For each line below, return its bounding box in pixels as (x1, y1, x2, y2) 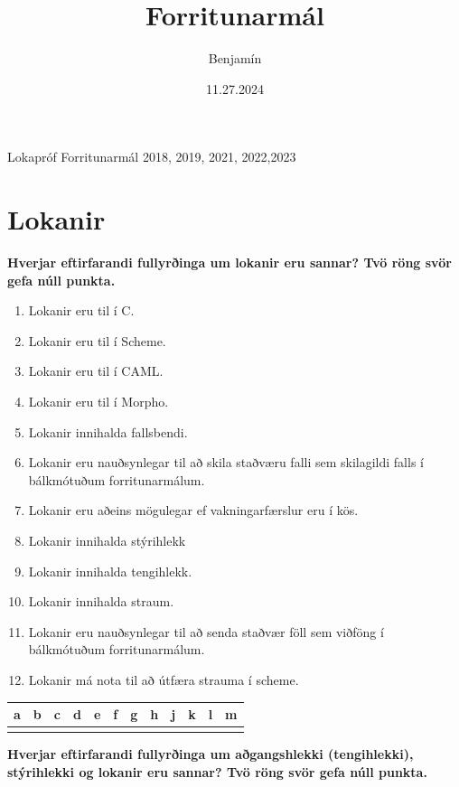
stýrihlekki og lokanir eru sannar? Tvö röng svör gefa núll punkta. (7, 762, 427, 781)
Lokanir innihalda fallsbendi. (28, 422, 188, 441)
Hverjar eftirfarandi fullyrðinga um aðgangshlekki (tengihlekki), (7, 745, 414, 764)
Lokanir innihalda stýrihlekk (28, 530, 186, 549)
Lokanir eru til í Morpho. (28, 392, 169, 410)
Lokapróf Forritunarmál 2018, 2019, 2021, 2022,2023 (7, 147, 296, 166)
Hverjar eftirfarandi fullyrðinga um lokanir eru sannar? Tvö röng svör (7, 253, 452, 272)
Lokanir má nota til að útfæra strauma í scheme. (28, 670, 299, 689)
